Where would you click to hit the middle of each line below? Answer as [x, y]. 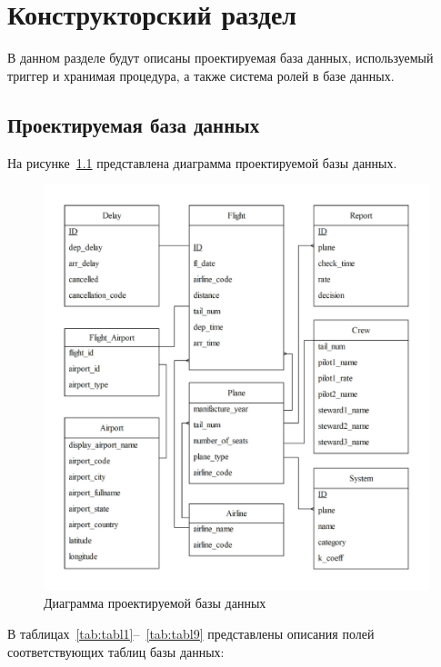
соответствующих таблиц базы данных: [116, 651]
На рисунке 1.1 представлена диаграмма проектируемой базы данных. [202, 162]
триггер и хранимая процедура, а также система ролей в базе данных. [201, 75]
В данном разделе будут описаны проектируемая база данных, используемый [220, 58]
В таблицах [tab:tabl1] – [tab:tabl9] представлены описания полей [191, 633]
